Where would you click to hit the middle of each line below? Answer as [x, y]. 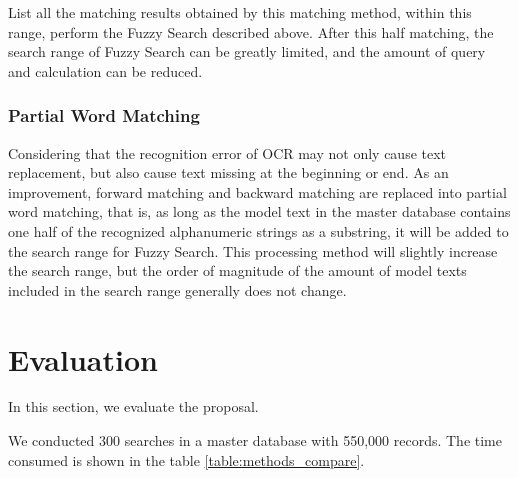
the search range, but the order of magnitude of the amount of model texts [237, 270]
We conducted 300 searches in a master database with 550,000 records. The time [255, 440]
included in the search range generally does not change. [177, 289]
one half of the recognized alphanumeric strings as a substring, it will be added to [258, 230]
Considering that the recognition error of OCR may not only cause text [227, 152]
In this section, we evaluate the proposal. [133, 406]
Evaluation [83, 358]
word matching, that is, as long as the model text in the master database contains [259, 211]
